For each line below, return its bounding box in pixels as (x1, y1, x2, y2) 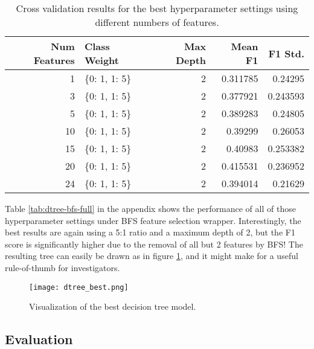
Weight (84, 53, 119, 67)
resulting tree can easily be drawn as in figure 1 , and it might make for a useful (5, 249, 298, 262)
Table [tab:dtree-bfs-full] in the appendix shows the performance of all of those (5, 202, 296, 214)
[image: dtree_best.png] (29, 283, 129, 292)
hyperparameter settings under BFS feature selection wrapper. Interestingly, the (5, 214, 301, 226)
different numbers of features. (95, 15, 219, 29)
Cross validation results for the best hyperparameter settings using (16, 1, 298, 15)
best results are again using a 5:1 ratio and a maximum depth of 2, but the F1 (5, 226, 295, 239)
